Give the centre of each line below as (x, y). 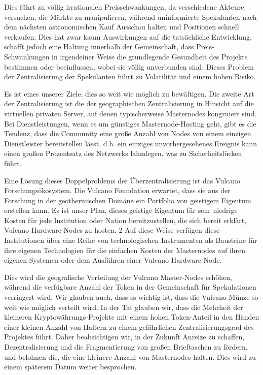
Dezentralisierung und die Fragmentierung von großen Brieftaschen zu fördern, (126, 347)
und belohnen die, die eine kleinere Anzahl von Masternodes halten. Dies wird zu (130, 356)
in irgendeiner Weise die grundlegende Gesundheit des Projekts (150, 56)
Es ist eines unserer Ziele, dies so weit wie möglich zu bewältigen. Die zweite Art (129, 93)
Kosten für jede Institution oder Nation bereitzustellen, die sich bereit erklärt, (125, 220)
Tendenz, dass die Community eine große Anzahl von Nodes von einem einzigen (128, 133)
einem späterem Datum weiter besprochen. (70, 367)
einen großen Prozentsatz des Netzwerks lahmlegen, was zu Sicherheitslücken (123, 153)
